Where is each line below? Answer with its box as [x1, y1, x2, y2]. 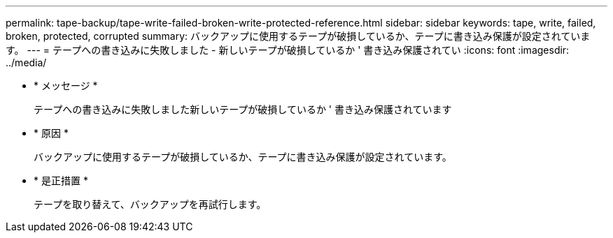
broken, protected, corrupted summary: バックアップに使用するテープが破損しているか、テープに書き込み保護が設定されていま [6, 30, 591, 42]
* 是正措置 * [34, 174, 88, 186]
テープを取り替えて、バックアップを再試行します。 [34, 198, 267, 210]
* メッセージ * [34, 80, 98, 91]
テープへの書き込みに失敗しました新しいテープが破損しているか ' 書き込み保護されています [34, 103, 452, 115]
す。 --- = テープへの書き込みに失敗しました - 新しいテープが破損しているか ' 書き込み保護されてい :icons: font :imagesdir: [6, 44, 570, 56]
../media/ [6, 57, 47, 68]
